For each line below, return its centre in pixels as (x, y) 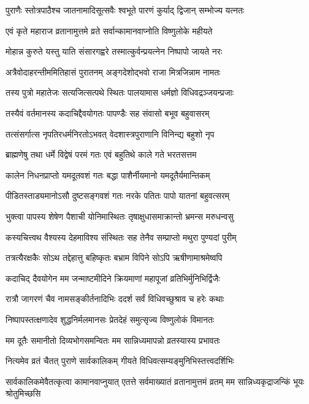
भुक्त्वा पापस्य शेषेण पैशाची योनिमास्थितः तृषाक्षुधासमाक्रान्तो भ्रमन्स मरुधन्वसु (120, 216)
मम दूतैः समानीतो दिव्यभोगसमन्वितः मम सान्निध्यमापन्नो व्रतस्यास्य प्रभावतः (113, 340)
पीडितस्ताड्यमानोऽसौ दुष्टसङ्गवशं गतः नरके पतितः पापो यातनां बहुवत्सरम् (118, 196)
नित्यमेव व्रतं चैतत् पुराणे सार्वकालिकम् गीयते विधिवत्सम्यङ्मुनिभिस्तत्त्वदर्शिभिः (120, 361)
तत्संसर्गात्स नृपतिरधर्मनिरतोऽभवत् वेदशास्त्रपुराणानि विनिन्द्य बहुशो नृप (110, 134)
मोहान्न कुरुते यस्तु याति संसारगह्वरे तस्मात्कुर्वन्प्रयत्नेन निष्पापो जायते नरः (114, 51)
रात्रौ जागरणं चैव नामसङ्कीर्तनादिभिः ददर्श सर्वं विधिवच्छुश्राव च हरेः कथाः (115, 299)
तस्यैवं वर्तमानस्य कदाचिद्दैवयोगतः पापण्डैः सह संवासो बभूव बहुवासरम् (108, 113)
